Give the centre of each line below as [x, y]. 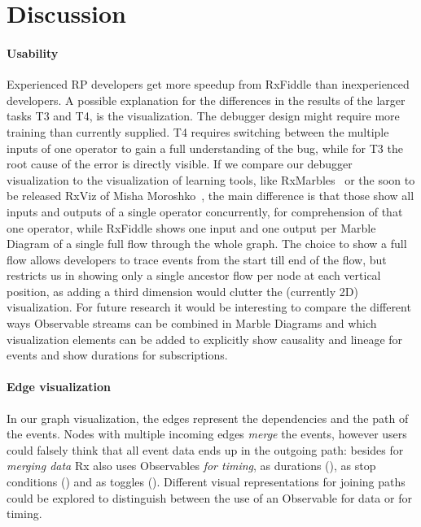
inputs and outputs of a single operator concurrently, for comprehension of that [205, 211]
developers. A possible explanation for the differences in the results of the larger [206, 100]
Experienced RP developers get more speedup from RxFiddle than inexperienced [208, 84]
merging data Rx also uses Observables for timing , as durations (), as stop [191, 466]
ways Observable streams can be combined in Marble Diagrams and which [192, 323]
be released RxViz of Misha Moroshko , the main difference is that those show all [210, 196]
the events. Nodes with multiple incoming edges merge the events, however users [207, 434]
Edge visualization [59, 387]
